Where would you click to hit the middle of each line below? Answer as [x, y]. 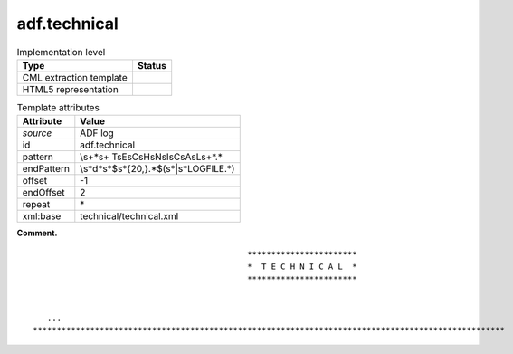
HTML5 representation [71, 89]
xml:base [42, 216]
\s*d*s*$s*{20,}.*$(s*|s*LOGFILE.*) [157, 169]
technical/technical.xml [129, 216]
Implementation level [61, 52]
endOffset [43, 193]
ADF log [97, 133]
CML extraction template [75, 77]
